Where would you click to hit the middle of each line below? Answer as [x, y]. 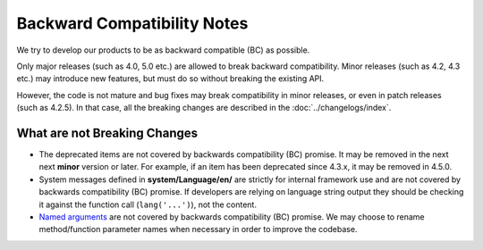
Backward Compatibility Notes [132, 23]
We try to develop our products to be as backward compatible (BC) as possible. [163, 50]
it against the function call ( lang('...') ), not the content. [148, 204]
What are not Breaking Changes [107, 133]
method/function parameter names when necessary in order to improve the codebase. [198, 229]
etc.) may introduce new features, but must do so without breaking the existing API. [170, 79]
